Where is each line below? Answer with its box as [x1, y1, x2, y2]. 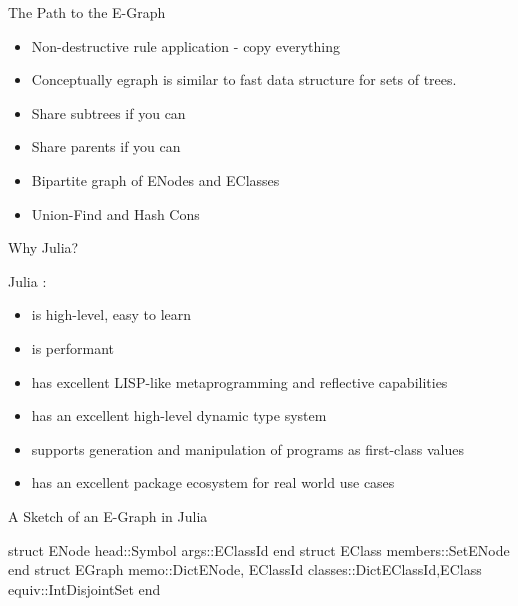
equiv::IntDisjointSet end [8, 578, 161, 599]
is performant [31, 337, 115, 358]
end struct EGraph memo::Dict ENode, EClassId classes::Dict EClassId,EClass [8, 559, 482, 580]
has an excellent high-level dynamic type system [31, 405, 327, 426]
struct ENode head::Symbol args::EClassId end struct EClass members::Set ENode [8, 539, 510, 560]
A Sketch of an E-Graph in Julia [8, 505, 208, 526]
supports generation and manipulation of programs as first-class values [31, 438, 464, 459]
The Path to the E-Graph [8, 2, 166, 22]
